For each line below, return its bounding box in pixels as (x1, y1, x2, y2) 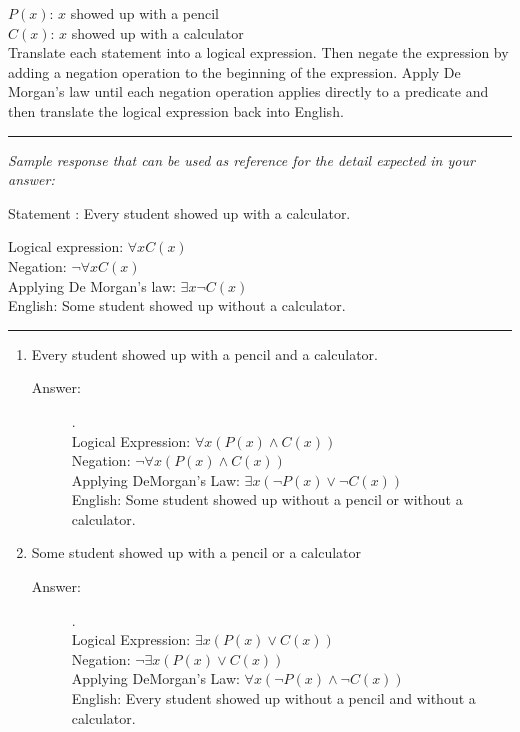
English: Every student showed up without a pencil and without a (71, 688, 476, 709)
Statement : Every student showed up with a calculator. (8, 202, 351, 223)
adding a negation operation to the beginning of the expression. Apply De (8, 61, 461, 82)
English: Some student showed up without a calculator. (8, 295, 346, 316)
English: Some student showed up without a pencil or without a (71, 489, 463, 510)
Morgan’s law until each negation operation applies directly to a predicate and (8, 81, 489, 102)
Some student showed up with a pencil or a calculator (31, 542, 362, 563)
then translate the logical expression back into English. (8, 100, 344, 121)
